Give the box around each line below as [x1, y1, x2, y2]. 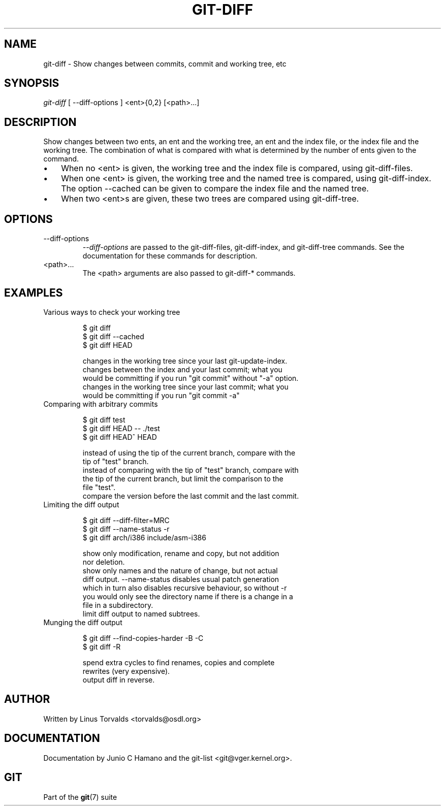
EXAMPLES [4, 286, 63, 299]
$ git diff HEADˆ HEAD [82, 432, 157, 441]
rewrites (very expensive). [82, 666, 170, 675]
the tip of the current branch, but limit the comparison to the [82, 474, 283, 483]
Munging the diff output [43, 618, 122, 627]
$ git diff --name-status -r [82, 524, 170, 533]
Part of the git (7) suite [43, 792, 117, 801]
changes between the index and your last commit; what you [82, 365, 282, 374]
